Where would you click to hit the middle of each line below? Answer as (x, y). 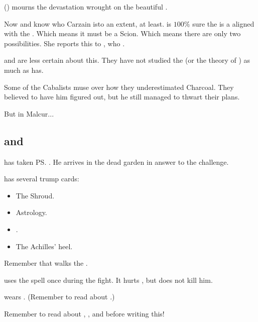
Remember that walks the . (46, 263)
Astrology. (31, 212)
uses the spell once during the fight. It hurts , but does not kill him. (108, 280)
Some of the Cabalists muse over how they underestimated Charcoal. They (119, 87)
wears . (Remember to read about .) (59, 297)
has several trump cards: (42, 179)
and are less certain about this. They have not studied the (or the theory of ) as (127, 60)
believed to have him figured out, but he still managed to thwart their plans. (122, 97)
